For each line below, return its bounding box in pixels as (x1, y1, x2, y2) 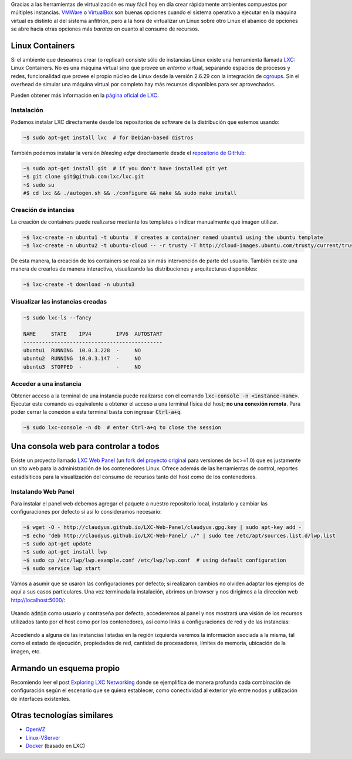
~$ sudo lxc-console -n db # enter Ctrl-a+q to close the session (23, 424, 222, 431)
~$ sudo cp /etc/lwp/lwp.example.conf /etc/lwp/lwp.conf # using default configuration (23, 556, 287, 564)
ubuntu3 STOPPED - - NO (23, 363, 141, 370)
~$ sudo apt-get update (23, 540, 92, 547)
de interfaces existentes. (11, 695, 70, 702)
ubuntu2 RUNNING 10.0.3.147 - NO (23, 355, 141, 362)
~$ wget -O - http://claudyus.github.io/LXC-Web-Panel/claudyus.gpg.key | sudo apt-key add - (23, 524, 302, 531)
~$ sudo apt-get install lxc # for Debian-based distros (23, 134, 194, 141)
